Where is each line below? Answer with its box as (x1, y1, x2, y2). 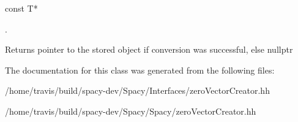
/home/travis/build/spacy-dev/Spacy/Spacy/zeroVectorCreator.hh (5, 104, 256, 117)
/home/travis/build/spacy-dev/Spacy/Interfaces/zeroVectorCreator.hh (5, 84, 270, 97)
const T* (5, 2, 38, 14)
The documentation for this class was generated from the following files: (5, 63, 275, 76)
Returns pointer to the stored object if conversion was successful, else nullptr (5, 43, 293, 56)
